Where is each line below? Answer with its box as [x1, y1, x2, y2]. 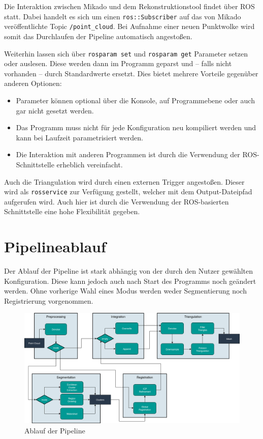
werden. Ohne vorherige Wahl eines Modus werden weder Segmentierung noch [4, 285, 247, 296]
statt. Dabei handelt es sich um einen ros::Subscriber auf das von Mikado [4, 11, 241, 21]
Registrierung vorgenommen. [4, 295, 93, 306]
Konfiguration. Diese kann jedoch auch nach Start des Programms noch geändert [4, 275, 256, 286]
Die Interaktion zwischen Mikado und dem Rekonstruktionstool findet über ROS [4, 1, 255, 11]
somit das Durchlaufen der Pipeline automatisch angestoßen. [4, 31, 192, 41]
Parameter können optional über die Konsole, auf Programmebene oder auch [16, 95, 255, 105]
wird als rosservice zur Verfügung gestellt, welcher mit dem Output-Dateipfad [4, 186, 252, 197]
